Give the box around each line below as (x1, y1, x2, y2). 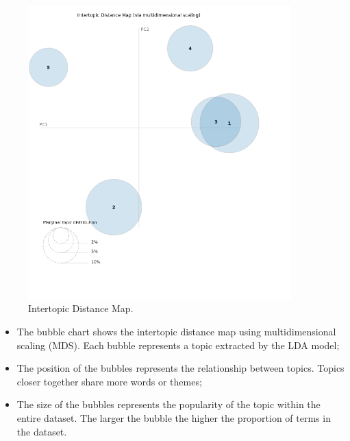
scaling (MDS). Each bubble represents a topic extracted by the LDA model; (16, 337, 340, 352)
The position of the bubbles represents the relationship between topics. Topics (16, 361, 345, 375)
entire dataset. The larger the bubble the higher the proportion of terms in (16, 411, 331, 425)
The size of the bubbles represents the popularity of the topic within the (16, 397, 321, 412)
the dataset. (16, 424, 67, 438)
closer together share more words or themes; (16, 374, 202, 388)
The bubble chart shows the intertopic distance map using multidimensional (16, 324, 336, 339)
